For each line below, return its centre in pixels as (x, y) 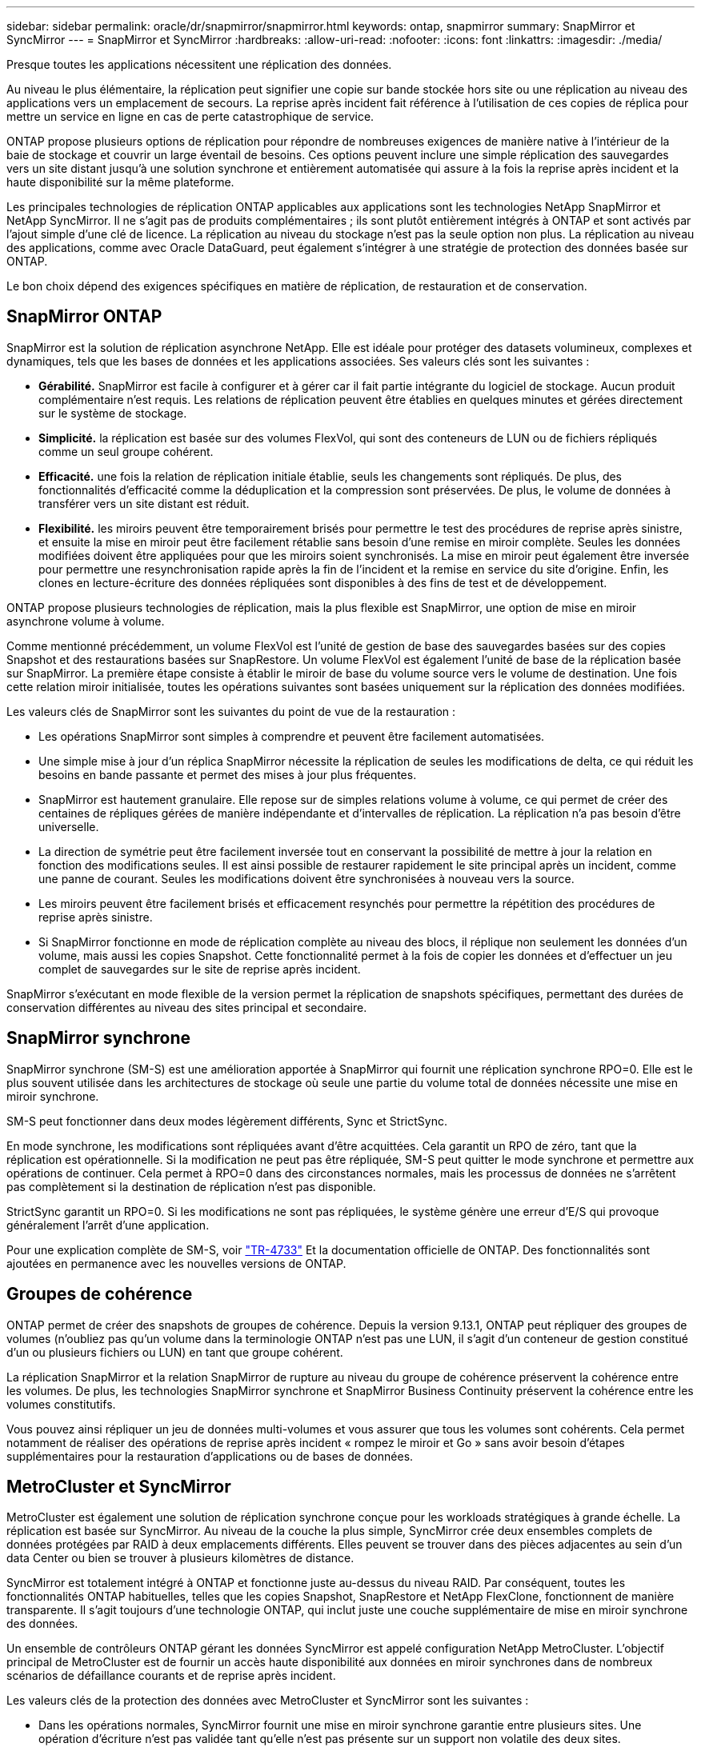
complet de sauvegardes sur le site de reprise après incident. (200, 969)
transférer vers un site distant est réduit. (144, 503)
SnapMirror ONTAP (84, 317)
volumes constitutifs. (61, 1404)
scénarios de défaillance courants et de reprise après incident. (171, 1676)
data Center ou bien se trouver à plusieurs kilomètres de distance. (180, 1558)
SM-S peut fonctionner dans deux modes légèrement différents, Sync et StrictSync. (227, 1121)
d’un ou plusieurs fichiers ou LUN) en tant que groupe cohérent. (175, 1352)
